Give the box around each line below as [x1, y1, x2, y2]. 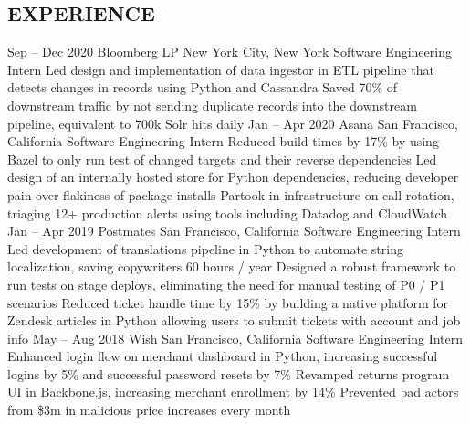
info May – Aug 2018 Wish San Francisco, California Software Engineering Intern [7, 328, 464, 347]
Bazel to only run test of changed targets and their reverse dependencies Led [7, 149, 437, 168]
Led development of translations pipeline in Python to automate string [7, 239, 403, 258]
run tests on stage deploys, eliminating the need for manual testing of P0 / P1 [7, 274, 445, 293]
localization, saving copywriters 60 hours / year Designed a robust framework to [7, 257, 456, 276]
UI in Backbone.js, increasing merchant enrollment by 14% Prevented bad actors [7, 382, 459, 401]
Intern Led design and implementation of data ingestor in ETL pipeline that [7, 59, 434, 79]
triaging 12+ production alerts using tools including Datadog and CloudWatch [7, 203, 448, 222]
